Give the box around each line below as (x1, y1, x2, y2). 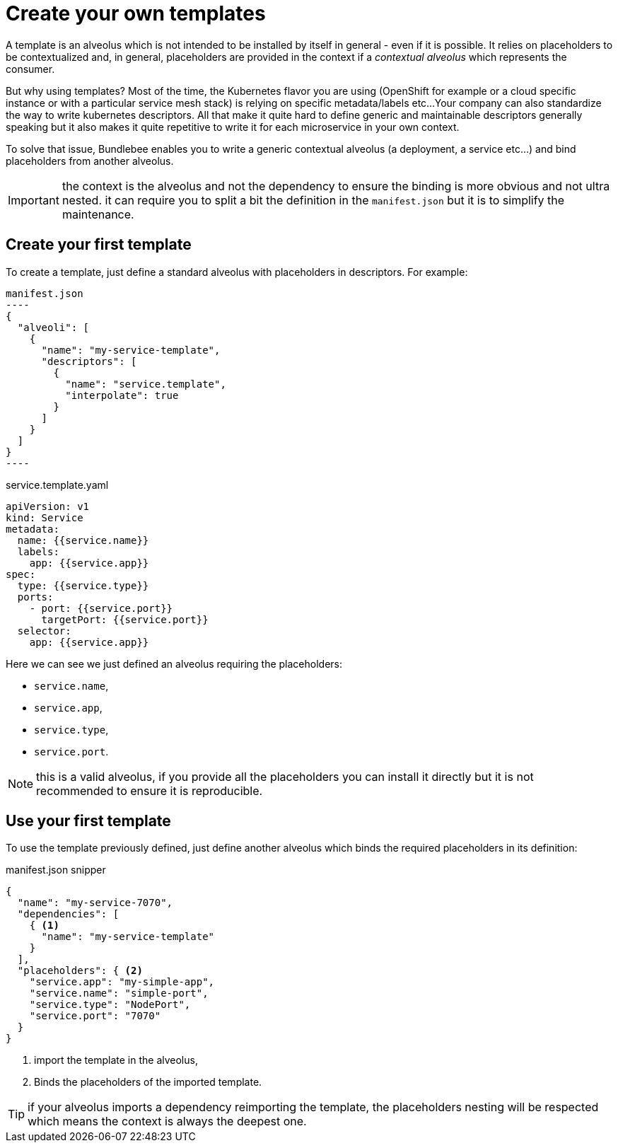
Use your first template (6, 812, 171, 830)
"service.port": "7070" (29, 1010, 161, 1022)
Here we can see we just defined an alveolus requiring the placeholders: (6, 657, 342, 670)
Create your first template (6, 236, 192, 254)
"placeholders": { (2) (17, 965, 143, 977)
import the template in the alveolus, (34, 1054, 198, 1067)
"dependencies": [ (17, 908, 119, 920)
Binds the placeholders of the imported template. (34, 1076, 262, 1089)
